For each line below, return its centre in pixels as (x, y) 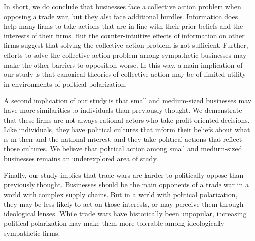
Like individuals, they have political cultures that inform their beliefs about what (127, 129)
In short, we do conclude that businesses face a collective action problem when (123, 6)
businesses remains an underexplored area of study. (81, 158)
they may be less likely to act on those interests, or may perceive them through (124, 204)
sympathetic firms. (32, 233)
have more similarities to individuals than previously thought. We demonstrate (123, 110)
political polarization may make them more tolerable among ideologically (114, 223)
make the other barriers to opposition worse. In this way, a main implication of (123, 64)
